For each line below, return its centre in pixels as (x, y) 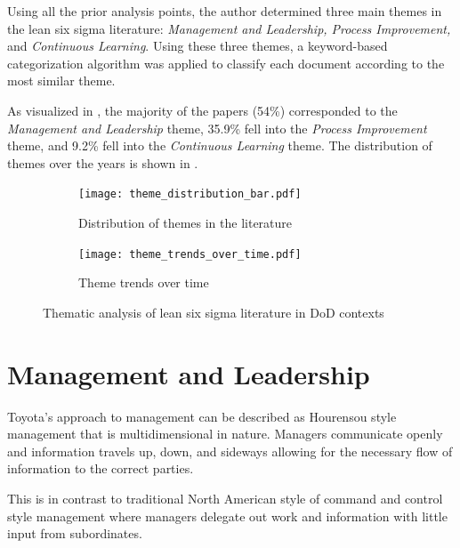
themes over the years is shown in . (103, 162)
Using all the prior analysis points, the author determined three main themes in (225, 11)
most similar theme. (61, 81)
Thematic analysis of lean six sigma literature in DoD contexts (214, 312)
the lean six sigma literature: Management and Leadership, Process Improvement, (229, 28)
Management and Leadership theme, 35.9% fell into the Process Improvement (217, 128)
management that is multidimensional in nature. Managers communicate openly (225, 434)
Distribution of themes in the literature (186, 222)
